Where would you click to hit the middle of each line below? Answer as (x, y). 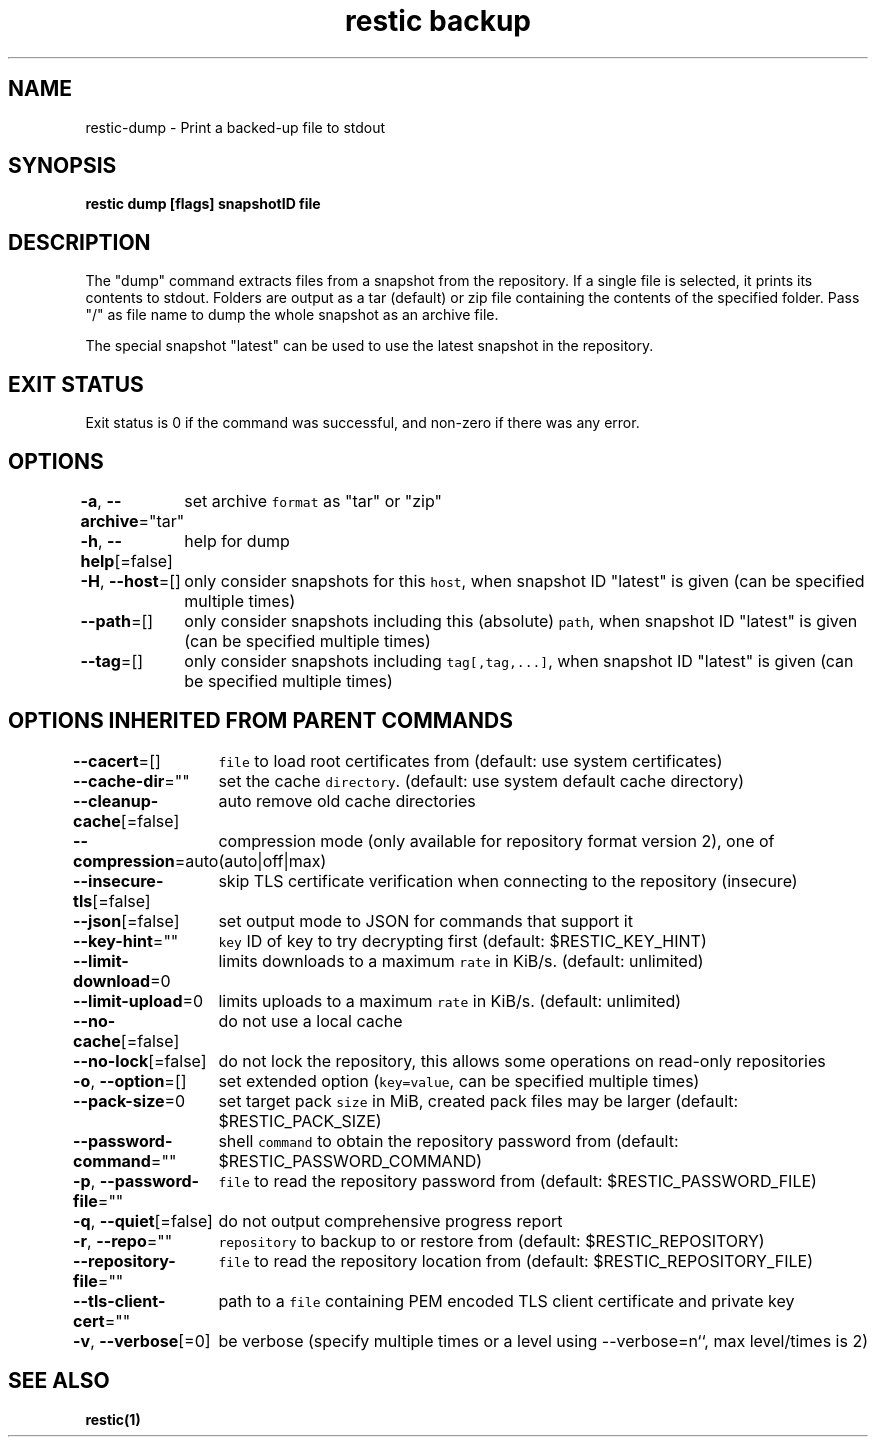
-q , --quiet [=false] (143, 1220)
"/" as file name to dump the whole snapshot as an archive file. (292, 315)
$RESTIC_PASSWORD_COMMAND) (350, 1160)
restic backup (437, 21)
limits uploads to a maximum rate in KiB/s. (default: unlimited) (450, 1000)
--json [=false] (126, 920)
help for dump (237, 540)
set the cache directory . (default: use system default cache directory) (481, 780)
